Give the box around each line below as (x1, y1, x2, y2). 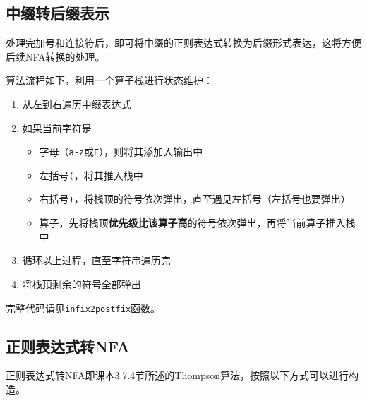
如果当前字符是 (22, 120, 92, 135)
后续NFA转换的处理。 (6, 49, 105, 64)
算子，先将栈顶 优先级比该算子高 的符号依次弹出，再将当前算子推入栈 (39, 215, 356, 230)
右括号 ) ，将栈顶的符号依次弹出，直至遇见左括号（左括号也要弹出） (39, 191, 351, 206)
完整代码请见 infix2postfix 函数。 (6, 300, 161, 315)
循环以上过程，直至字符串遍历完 (22, 253, 171, 268)
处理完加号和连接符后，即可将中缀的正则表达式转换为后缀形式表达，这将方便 (6, 35, 361, 50)
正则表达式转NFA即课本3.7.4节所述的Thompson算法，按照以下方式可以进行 (6, 368, 349, 383)
